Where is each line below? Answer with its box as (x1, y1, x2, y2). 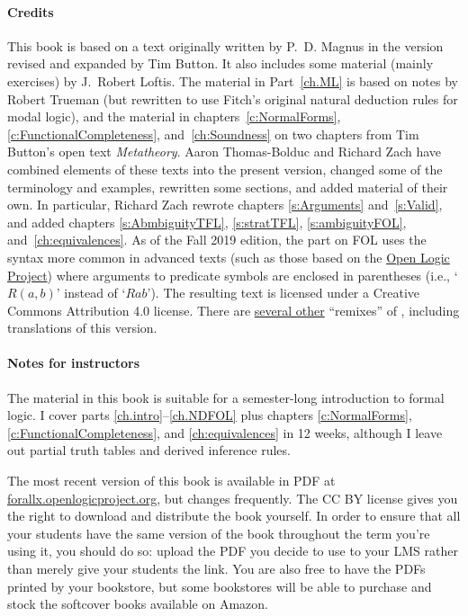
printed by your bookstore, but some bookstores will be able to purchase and (7, 576, 432, 595)
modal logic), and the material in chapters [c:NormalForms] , (7, 107, 341, 126)
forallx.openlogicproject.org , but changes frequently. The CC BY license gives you (7, 488, 458, 507)
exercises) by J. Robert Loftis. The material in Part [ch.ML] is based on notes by (7, 71, 458, 90)
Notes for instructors (7, 353, 140, 372)
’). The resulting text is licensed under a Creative (147, 283, 420, 302)
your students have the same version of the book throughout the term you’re (7, 523, 430, 542)
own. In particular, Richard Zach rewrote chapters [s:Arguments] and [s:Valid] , (7, 195, 443, 214)
